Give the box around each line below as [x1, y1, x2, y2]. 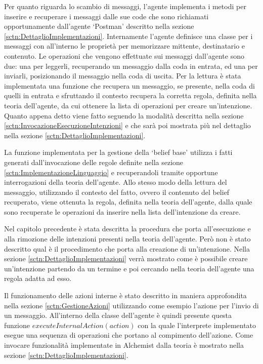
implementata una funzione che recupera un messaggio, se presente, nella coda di [4, 80, 255, 91]
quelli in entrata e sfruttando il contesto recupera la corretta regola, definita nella [4, 90, 257, 101]
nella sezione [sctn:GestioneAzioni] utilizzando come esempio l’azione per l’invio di [4, 300, 259, 310]
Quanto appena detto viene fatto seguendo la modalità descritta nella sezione [4, 110, 244, 120]
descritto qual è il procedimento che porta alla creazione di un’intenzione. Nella [4, 243, 250, 254]
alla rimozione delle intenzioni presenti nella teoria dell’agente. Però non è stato [4, 233, 251, 244]
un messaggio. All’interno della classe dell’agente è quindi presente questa [4, 310, 232, 320]
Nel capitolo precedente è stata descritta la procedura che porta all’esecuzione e [4, 223, 251, 234]
